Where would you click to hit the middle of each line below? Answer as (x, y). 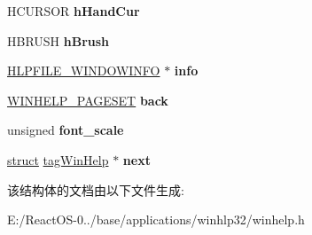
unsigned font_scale (66, 130)
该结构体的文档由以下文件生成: (96, 189)
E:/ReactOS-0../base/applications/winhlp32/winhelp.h (156, 219)
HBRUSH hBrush (58, 40)
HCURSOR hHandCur (74, 11)
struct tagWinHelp (58, 159)
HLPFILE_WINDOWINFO (84, 70)
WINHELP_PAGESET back (88, 100)
